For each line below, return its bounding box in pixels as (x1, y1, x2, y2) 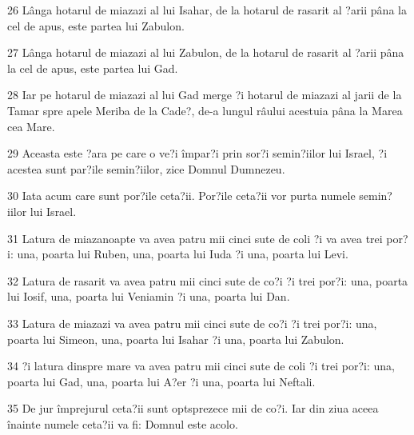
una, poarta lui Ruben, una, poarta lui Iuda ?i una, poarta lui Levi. (17, 245, 348, 262)
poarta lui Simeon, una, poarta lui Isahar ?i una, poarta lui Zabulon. (7, 330, 344, 347)
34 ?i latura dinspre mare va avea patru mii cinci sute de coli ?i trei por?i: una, (7, 357, 395, 374)
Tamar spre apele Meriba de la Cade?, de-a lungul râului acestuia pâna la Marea (7, 102, 403, 118)
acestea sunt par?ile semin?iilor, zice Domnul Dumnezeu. (7, 160, 285, 177)
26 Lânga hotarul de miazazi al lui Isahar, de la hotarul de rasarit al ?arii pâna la (7, 2, 407, 18)
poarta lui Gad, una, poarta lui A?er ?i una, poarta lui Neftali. (7, 373, 316, 389)
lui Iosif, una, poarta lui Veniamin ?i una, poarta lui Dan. (7, 288, 290, 305)
